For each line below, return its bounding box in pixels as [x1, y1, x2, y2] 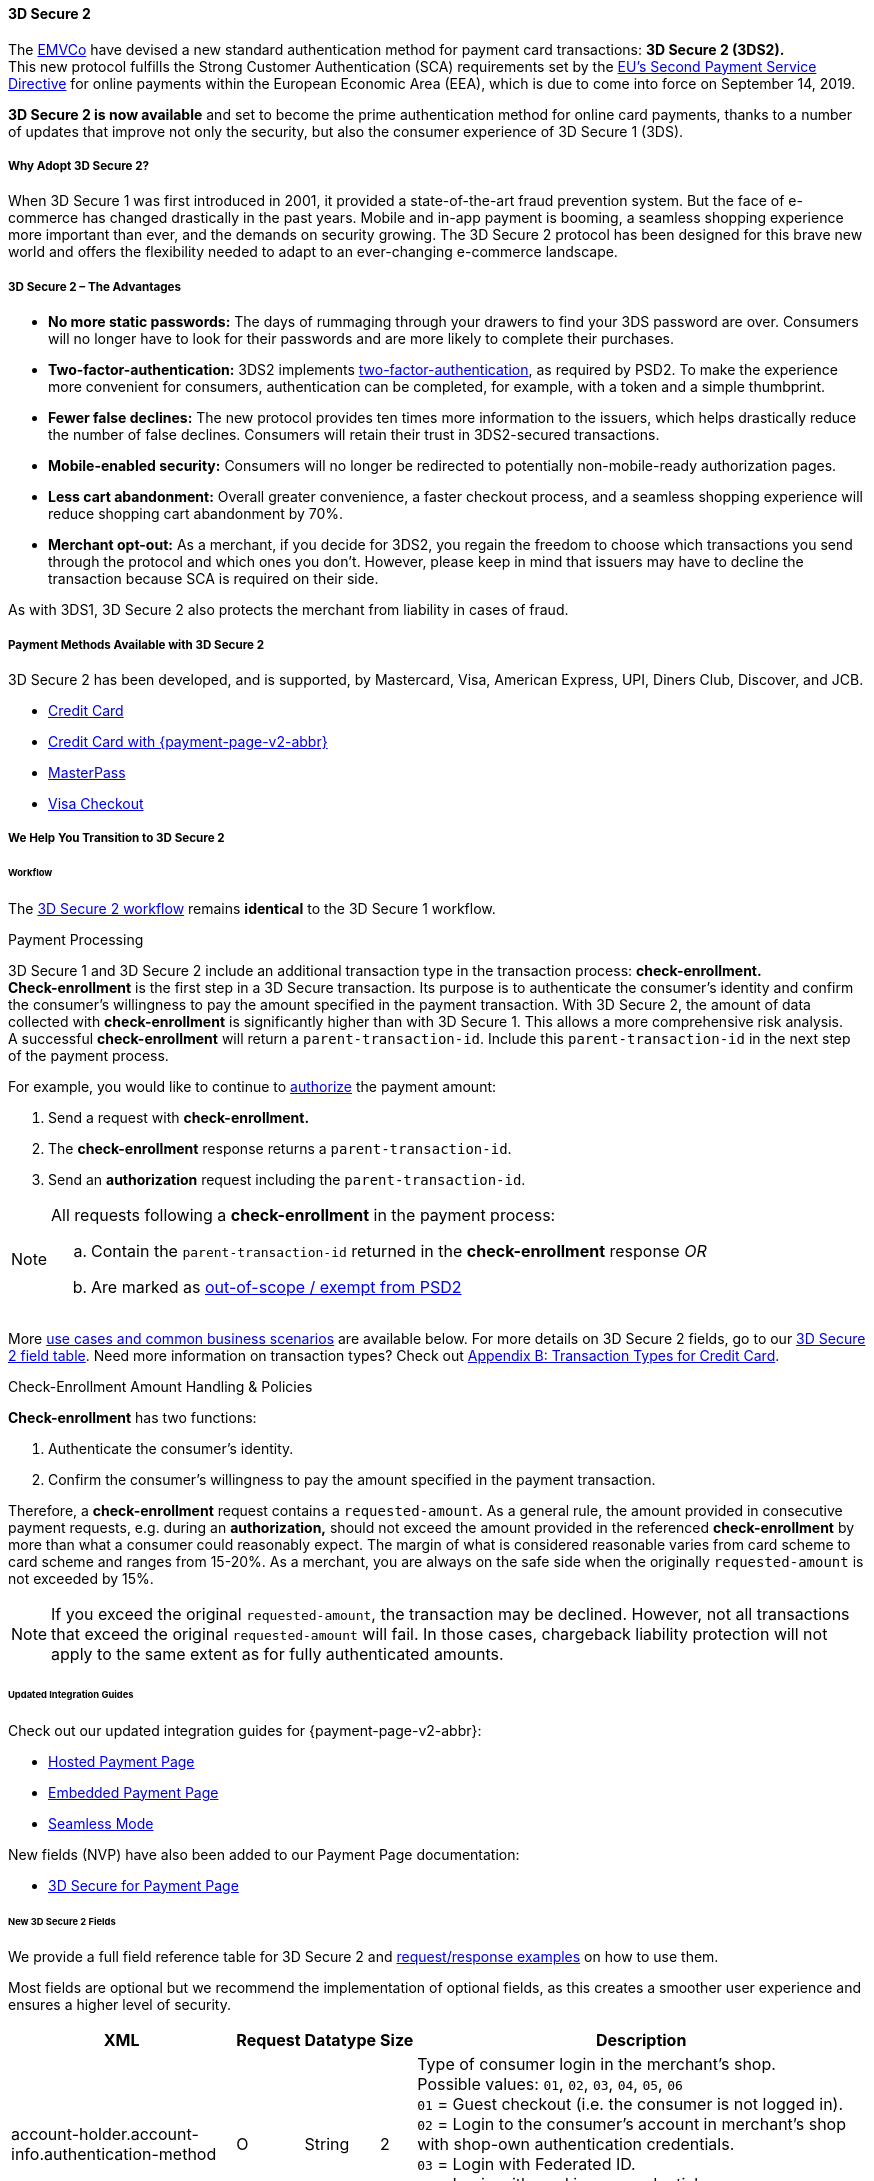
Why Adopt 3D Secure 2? [8, 159, 150, 173]
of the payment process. [8, 1047, 169, 1065]
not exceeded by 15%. [8, 1570, 154, 1588]
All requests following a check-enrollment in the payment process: [51, 1205, 556, 1226]
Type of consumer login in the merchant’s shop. [417, 2054, 776, 2075]
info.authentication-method [11, 2144, 217, 2165]
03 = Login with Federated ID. [417, 2154, 636, 2175]
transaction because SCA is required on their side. [48, 570, 379, 588]
